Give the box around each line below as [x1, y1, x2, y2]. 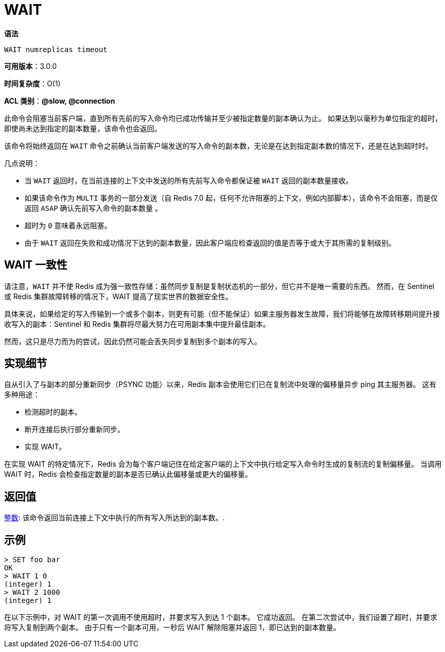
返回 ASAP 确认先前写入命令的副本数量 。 [24, 203, 162, 212]
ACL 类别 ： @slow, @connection [4, 96, 115, 105]
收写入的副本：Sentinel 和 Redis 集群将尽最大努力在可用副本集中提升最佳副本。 [4, 319, 270, 328]
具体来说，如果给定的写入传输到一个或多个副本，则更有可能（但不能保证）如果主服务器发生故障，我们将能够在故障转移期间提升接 [4, 309, 440, 318]
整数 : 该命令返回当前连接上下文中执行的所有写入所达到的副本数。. [4, 513, 225, 522]
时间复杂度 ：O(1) [4, 79, 61, 88]
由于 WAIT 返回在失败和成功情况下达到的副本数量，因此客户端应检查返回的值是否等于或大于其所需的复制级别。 [24, 238, 396, 247]
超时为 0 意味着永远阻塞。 [24, 221, 112, 230]
